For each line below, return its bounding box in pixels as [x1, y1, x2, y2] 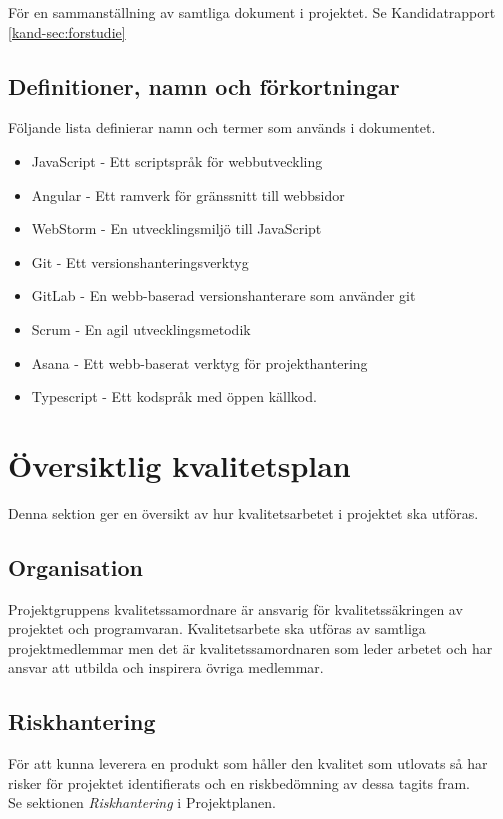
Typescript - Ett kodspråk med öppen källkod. [31, 386, 317, 407]
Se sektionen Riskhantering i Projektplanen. [8, 792, 276, 813]
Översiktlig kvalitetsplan [8, 444, 351, 485]
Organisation [8, 551, 143, 582]
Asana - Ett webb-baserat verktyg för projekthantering [31, 352, 368, 373]
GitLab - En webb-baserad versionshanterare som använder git [31, 285, 416, 306]
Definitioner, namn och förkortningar [8, 70, 400, 101]
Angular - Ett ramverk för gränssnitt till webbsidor [31, 184, 345, 205]
